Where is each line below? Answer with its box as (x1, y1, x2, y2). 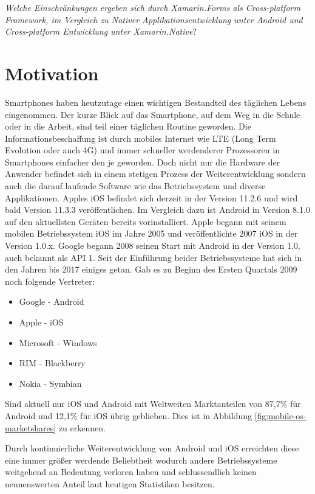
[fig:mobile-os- (254, 409, 307, 422)
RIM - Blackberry (19, 357, 86, 369)
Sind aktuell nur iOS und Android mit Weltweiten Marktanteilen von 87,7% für (5, 397, 301, 410)
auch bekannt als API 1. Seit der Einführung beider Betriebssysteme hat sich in (5, 251, 302, 263)
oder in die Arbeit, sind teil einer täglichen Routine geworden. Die (5, 120, 251, 133)
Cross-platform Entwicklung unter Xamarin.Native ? (5, 25, 197, 38)
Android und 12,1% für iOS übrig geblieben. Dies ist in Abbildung (5, 409, 252, 422)
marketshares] (5, 421, 56, 434)
